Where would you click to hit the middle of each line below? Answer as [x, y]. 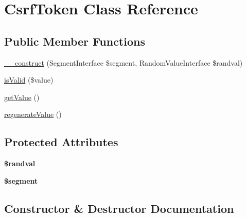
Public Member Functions [75, 41]
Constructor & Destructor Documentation [119, 208]
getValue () [22, 97]
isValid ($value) [29, 80]
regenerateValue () [33, 114]
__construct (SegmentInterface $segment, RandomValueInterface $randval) [124, 62]
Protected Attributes [61, 142]
